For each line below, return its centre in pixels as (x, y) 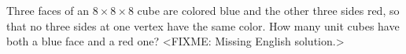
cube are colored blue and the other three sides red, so (268, 10)
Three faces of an (48, 10)
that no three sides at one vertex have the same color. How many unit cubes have (203, 25)
